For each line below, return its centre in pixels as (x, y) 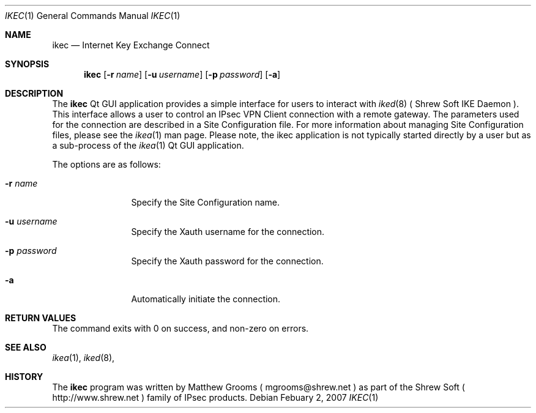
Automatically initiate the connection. (206, 299)
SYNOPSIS (27, 64)
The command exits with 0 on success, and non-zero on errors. (181, 328)
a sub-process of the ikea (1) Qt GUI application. (148, 145)
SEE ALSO (26, 347)
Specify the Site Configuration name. (205, 202)
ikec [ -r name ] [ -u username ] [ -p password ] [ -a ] (182, 74)
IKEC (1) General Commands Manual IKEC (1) (93, 16)
